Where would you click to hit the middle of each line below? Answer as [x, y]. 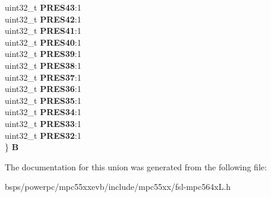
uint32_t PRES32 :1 [43, 135]
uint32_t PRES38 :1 [43, 65]
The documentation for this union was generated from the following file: [136, 166]
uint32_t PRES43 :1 [43, 7]
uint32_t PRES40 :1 [43, 42]
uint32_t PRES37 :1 [43, 77]
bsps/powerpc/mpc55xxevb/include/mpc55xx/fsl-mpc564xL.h [118, 187]
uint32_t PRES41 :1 [43, 31]
